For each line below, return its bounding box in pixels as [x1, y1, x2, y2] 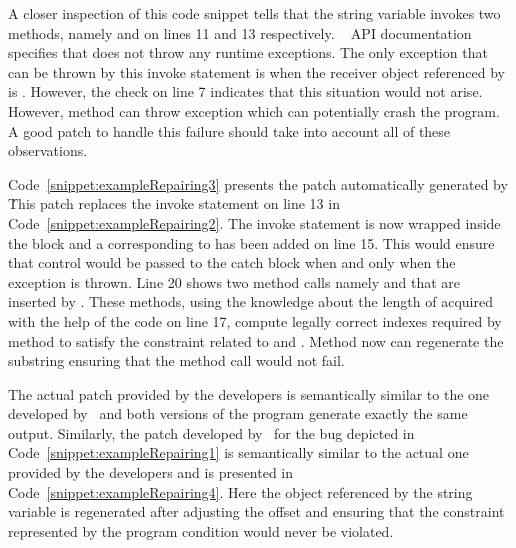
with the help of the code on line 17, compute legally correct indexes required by [8, 310, 502, 331]
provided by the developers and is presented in [8, 462, 294, 483]
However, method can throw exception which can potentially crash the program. [8, 100, 500, 121]
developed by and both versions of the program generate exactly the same [8, 403, 468, 424]
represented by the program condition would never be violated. [8, 520, 394, 541]
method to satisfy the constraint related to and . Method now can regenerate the [8, 330, 504, 351]
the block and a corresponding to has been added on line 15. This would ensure [8, 232, 495, 253]
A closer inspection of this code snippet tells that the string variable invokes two [8, 3, 501, 23]
